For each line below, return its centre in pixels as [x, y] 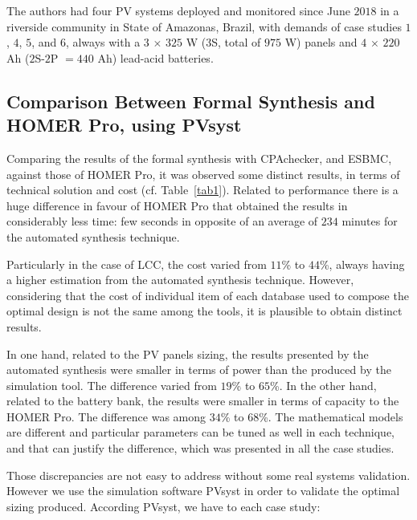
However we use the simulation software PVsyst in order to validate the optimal [203, 491]
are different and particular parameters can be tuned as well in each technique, [200, 432]
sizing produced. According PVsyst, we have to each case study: [164, 506]
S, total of [236, 42]
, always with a [103, 42]
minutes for [370, 221]
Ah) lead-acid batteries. [155, 57]
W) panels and [321, 42]
